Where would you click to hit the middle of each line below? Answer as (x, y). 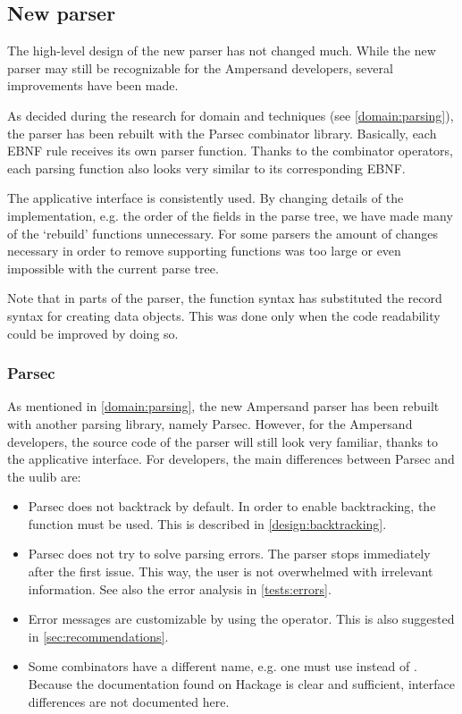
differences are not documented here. (129, 701)
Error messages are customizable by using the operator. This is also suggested (241, 619)
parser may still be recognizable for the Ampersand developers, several (200, 67)
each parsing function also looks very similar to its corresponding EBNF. (206, 168)
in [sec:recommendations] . (98, 636)
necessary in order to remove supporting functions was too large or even (204, 251)
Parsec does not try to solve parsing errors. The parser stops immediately (229, 554)
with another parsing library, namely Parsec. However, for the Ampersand (210, 423)
